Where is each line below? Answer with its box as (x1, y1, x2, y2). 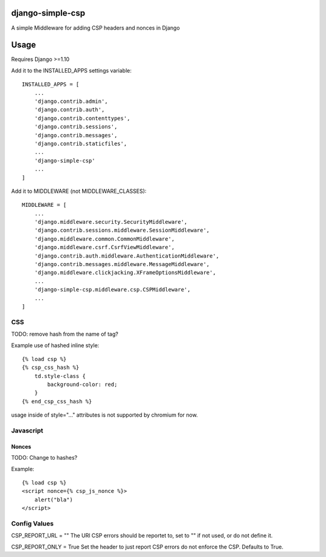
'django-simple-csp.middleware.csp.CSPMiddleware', (34, 286, 191, 293)
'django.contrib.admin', (34, 97, 108, 105)
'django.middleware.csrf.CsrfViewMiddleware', (34, 244, 175, 251)
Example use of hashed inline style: (11, 342, 100, 349)
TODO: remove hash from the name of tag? (11, 330, 119, 338)
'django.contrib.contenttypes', (34, 115, 130, 122)
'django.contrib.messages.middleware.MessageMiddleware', (34, 261, 210, 268)
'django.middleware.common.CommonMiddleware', (34, 235, 175, 242)
